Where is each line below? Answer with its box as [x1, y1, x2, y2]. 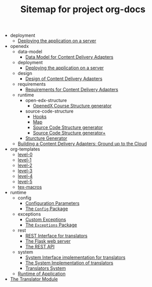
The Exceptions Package [25, 222, 77, 228]
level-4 [17, 173, 33, 179]
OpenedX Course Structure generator [33, 103, 112, 109]
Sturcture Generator [25, 135, 68, 141]
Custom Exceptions [25, 217, 66, 223]
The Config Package [25, 205, 68, 212]
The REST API [25, 244, 55, 250]
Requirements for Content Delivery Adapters [25, 87, 118, 93]
